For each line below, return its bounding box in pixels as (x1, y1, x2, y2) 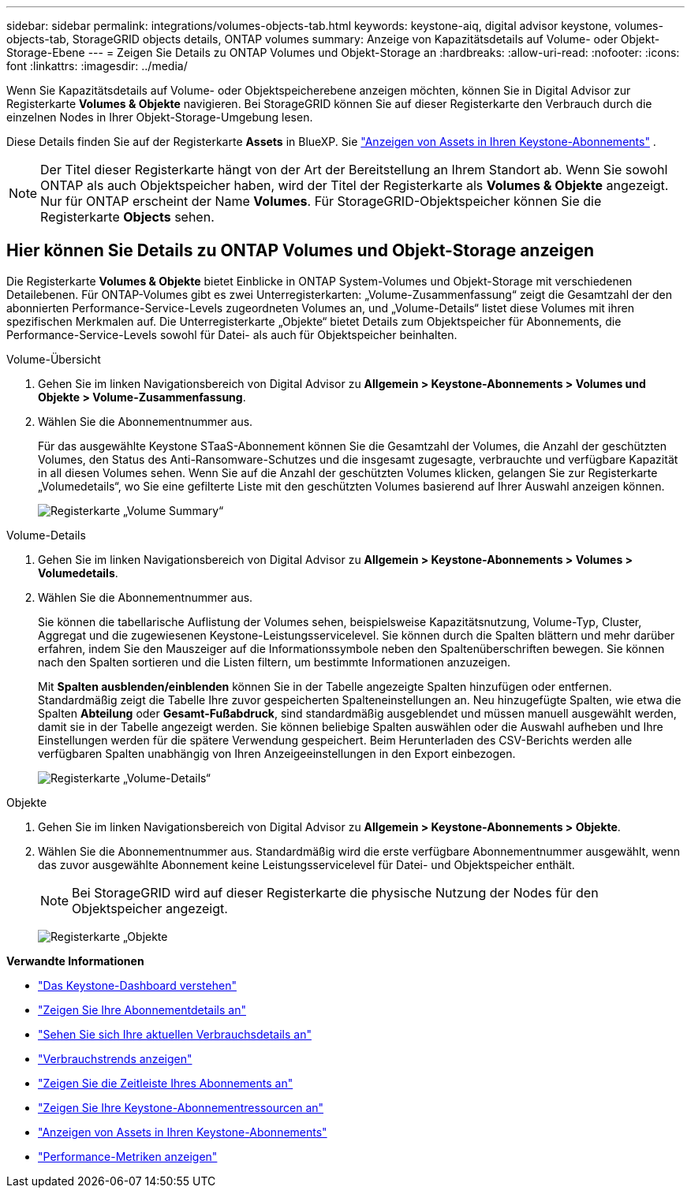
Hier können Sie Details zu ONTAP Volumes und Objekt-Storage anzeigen (6, 241, 595, 261)
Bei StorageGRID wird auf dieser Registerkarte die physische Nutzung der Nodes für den (72, 884, 599, 901)
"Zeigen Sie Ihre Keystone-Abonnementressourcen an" (38, 1100, 324, 1114)
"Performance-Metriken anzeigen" (38, 1149, 218, 1163)
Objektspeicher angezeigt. (72, 900, 228, 916)
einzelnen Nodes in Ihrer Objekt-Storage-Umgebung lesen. (6, 110, 313, 124)
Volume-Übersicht (6, 352, 101, 366)
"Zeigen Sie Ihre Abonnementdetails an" (38, 1002, 246, 1017)
